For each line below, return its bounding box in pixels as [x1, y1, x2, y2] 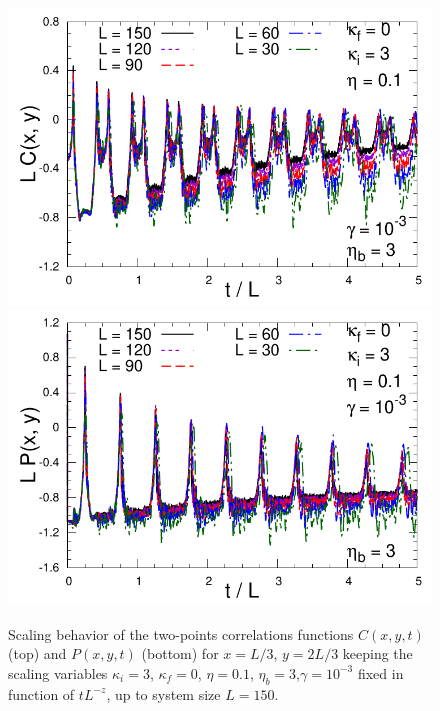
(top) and [8, 643, 67, 664]
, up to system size [106, 683, 221, 704]
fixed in [357, 662, 404, 683]
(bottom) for [141, 643, 219, 664]
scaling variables [8, 662, 108, 683]
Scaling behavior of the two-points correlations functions [8, 623, 354, 644]
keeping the [342, 643, 413, 664]
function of [8, 683, 75, 704]
